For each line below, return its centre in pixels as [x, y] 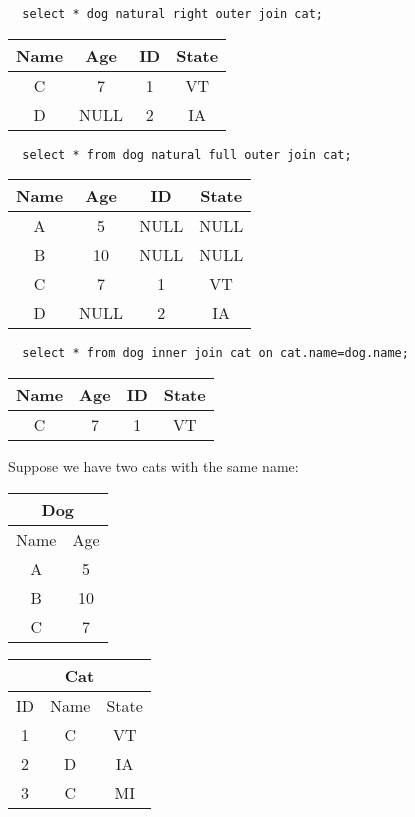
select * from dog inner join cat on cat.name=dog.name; [215, 353]
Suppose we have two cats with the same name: [153, 465]
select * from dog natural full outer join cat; [187, 154]
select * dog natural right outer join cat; [172, 14]
